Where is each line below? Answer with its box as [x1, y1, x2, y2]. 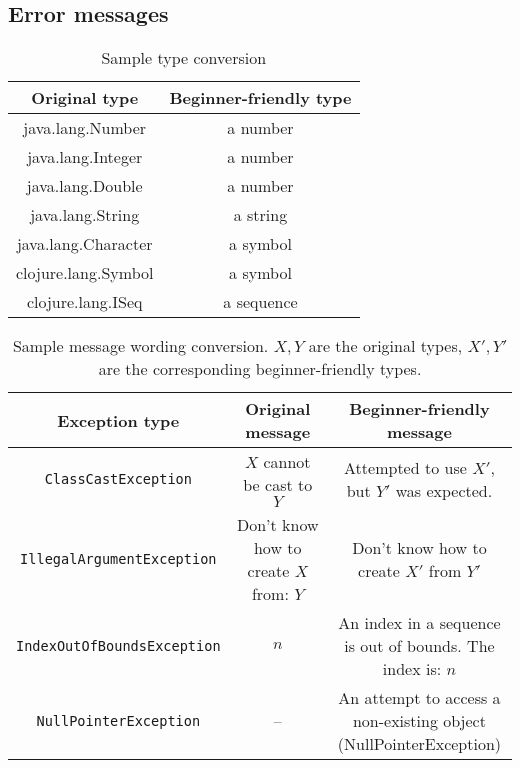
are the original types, [308, 334, 463, 358]
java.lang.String [30, 203, 140, 227]
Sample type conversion [101, 46, 267, 70]
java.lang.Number [23, 116, 147, 140]
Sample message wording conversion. [12, 334, 269, 358]
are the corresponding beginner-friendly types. [98, 357, 422, 381]
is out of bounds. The [344, 634, 495, 658]
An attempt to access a [338, 686, 501, 710]
